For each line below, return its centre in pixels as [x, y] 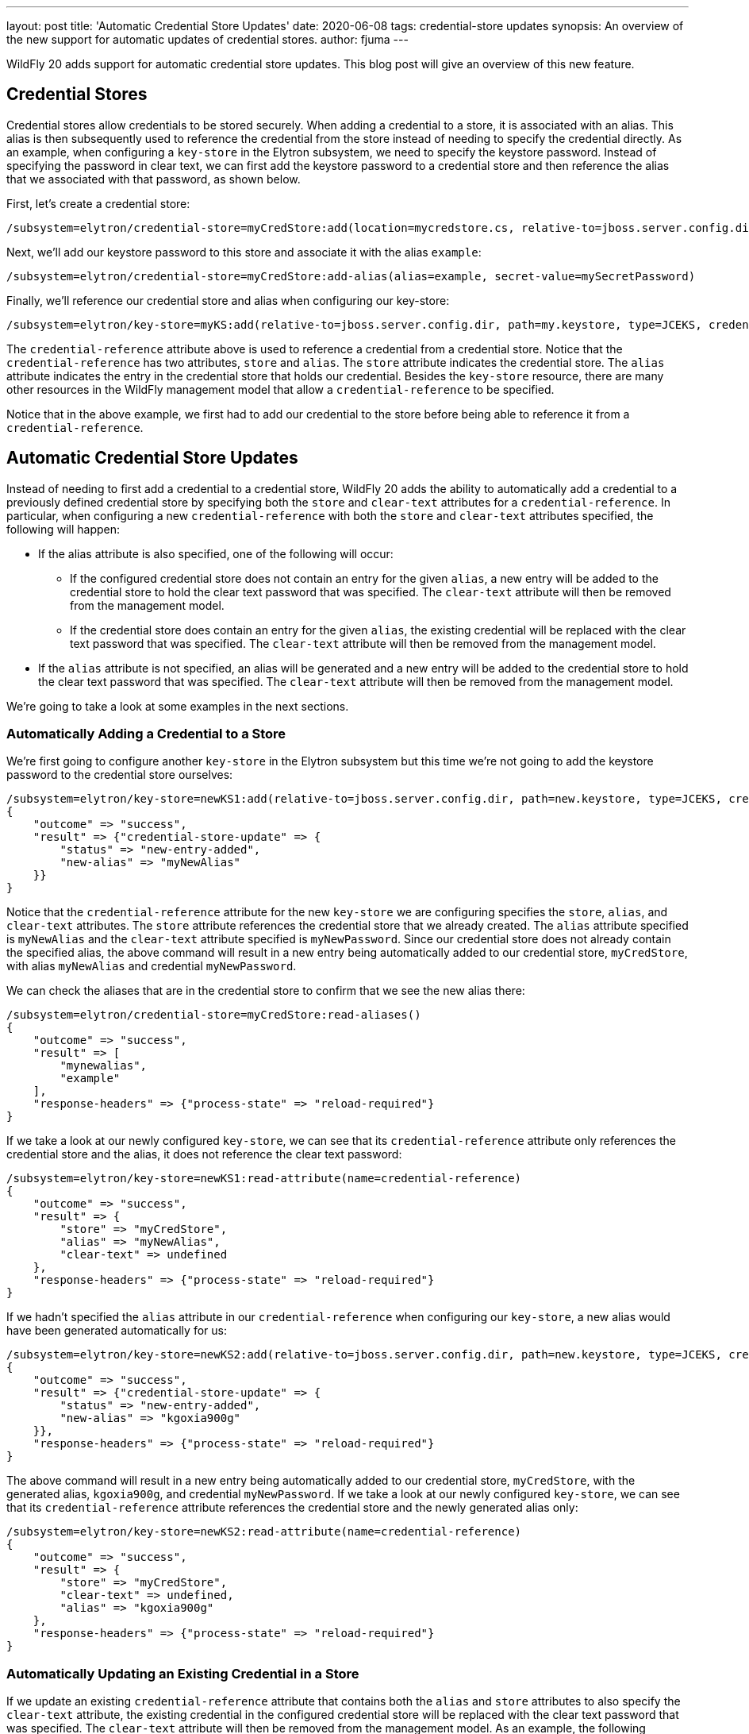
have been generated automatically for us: [117, 1331]
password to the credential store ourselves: [120, 775]
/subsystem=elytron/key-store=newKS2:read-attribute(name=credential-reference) [264, 1532]
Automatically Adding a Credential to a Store [146, 734]
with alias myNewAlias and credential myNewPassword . [152, 966]
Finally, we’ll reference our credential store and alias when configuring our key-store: [228, 300]
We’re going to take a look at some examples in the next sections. [178, 706]
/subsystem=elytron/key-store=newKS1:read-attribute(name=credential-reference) [264, 1179]
